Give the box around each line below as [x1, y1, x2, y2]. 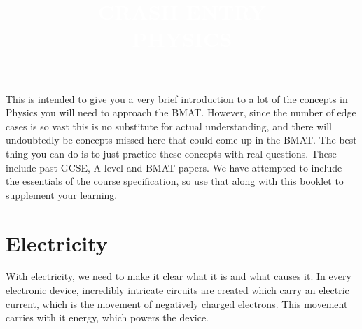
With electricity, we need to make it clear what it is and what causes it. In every [6, 269, 351, 283]
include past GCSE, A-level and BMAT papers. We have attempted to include [6, 160, 342, 174]
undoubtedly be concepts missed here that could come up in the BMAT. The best [6, 132, 357, 147]
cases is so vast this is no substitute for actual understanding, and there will [6, 118, 332, 133]
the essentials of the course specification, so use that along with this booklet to [6, 174, 344, 188]
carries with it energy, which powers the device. [6, 310, 209, 325]
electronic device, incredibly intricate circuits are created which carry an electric [6, 283, 349, 297]
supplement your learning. [6, 187, 118, 202]
